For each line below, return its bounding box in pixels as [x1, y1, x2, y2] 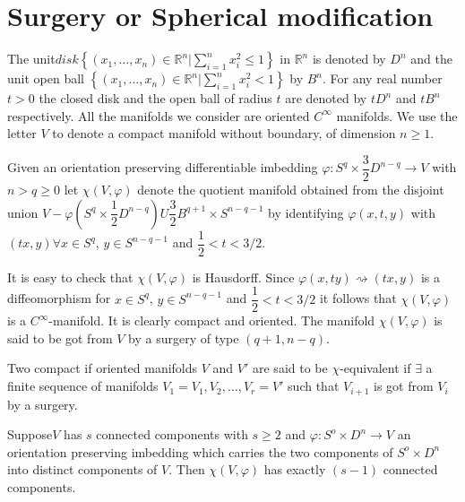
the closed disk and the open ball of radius [39, 89, 272, 108]
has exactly [263, 460, 326, 479]
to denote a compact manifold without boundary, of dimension [52, 124, 396, 143]
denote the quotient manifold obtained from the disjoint [137, 179, 444, 198]
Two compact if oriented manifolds [7, 359, 198, 377]
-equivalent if [340, 359, 411, 377]
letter [7, 124, 37, 143]
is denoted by [312, 49, 386, 68]
